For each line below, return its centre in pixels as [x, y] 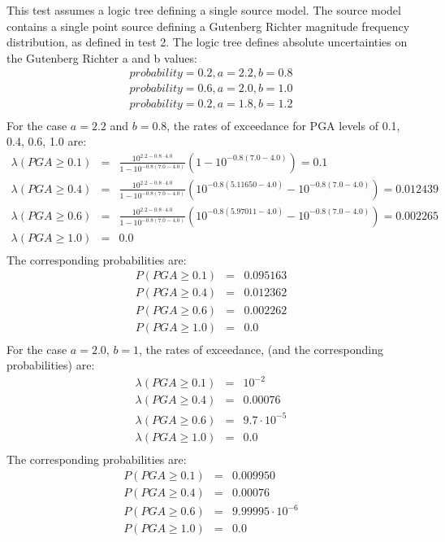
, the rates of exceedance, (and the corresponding [261, 349]
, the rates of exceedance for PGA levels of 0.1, [283, 125]
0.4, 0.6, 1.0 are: [47, 141]
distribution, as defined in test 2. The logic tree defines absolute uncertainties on [207, 42]
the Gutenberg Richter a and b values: [102, 57]
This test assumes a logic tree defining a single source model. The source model [204, 10]
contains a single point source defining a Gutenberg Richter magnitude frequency [208, 26]
